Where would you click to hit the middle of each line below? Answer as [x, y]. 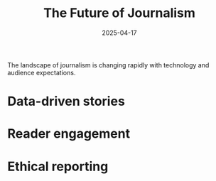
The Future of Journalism [119, 13]
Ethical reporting [58, 166]
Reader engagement [69, 134]
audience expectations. [42, 72]
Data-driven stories [66, 102]
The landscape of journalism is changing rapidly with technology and [108, 65]
